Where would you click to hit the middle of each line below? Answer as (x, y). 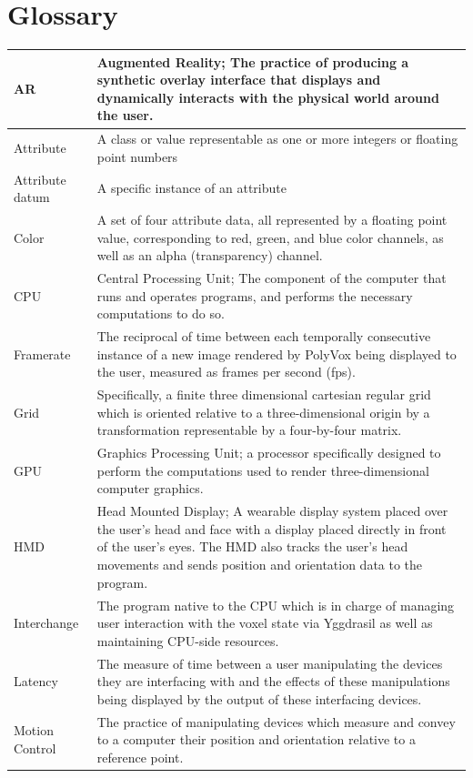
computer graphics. (150, 488)
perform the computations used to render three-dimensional (263, 470)
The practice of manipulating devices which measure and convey (276, 721)
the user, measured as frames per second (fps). (226, 372)
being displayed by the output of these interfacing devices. (259, 698)
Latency (36, 681)
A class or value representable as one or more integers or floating (277, 139)
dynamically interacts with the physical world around (268, 97)
